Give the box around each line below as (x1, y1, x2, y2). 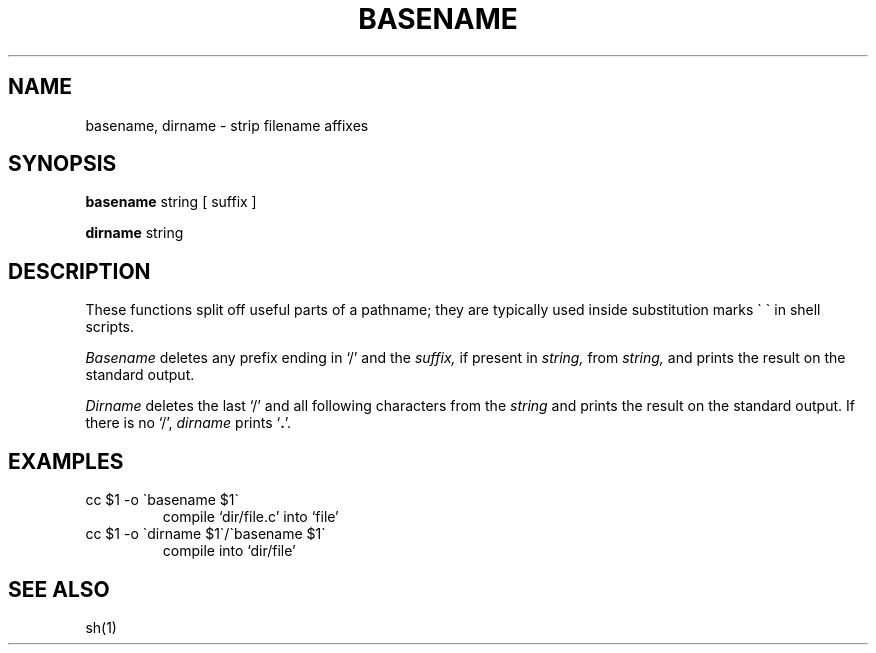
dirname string (85, 224, 184, 242)
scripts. (85, 318, 135, 336)
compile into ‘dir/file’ (162, 542, 296, 560)
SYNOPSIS (8, 151, 117, 177)
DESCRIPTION (8, 258, 151, 284)
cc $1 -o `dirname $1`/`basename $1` (85, 525, 326, 543)
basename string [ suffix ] (85, 193, 257, 211)
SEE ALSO (8, 576, 110, 602)
